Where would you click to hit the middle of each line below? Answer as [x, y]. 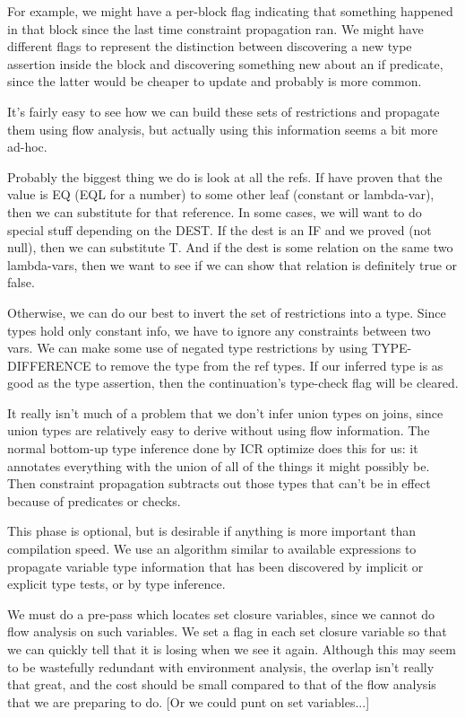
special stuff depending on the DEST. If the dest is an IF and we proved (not [220, 229]
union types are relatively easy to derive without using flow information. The [219, 430]
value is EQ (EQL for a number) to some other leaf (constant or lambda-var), [221, 194]
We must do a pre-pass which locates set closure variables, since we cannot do [221, 613]
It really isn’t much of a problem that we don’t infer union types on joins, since [225, 412]
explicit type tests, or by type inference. [116, 584]
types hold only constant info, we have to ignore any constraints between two [219, 330]
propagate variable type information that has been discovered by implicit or [215, 566]
